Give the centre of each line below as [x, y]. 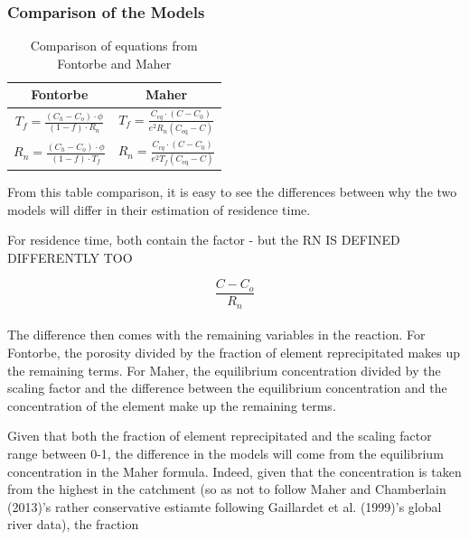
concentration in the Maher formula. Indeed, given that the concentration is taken [234, 471]
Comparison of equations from [114, 46]
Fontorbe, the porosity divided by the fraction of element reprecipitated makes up [234, 353]
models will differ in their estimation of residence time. [159, 209]
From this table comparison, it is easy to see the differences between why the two [232, 191]
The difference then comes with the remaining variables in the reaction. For [216, 335]
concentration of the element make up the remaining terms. [172, 405]
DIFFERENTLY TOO [70, 257]
